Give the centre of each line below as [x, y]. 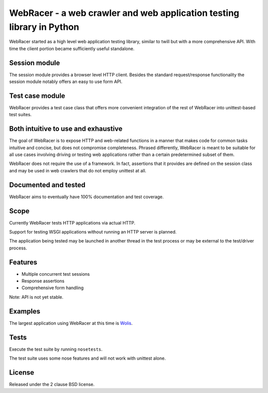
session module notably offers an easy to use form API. [66, 81]
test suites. [20, 115]
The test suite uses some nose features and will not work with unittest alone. [88, 358]
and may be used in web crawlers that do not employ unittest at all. [78, 170]
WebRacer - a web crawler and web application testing [124, 13]
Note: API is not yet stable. [36, 297]
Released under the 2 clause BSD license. [52, 384]
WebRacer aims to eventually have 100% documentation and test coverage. [86, 197]
